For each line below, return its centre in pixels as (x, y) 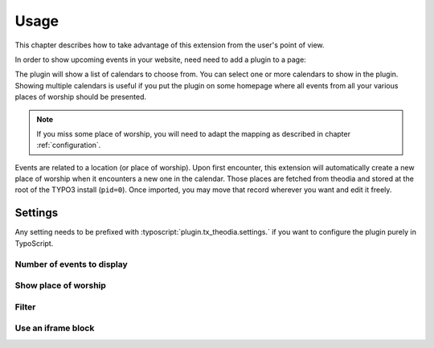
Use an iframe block (55, 328)
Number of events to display (71, 264)
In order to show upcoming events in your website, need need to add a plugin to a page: (161, 59)
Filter (25, 307)
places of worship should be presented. (80, 97)
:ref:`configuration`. (69, 145)
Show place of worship (60, 285)
